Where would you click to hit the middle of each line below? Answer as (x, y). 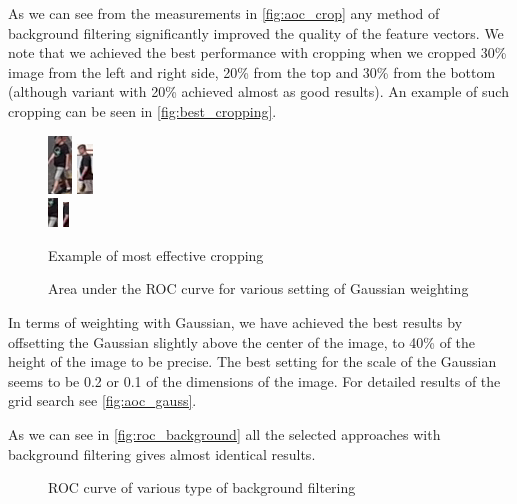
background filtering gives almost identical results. (162, 453)
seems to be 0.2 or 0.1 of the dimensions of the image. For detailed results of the (254, 380)
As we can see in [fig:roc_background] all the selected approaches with (224, 433)
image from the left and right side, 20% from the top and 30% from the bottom (252, 71)
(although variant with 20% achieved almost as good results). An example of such (258, 91)
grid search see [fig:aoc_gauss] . (102, 400)
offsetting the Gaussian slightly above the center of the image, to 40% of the (242, 341)
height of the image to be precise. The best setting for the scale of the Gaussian (252, 361)
